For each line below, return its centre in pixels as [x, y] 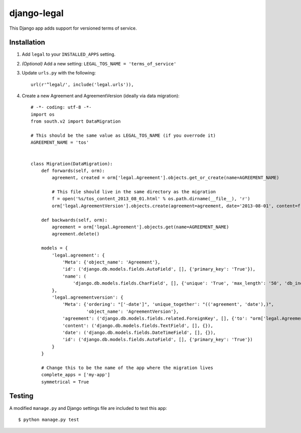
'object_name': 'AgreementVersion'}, [132, 311]
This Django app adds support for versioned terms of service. [73, 28]
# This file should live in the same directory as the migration [134, 192]
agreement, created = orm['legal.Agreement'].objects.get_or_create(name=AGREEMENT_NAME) [166, 178]
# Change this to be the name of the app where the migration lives [127, 368]
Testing [21, 396]
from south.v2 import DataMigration [76, 121]
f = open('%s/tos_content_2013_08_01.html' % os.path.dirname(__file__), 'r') [151, 199]
